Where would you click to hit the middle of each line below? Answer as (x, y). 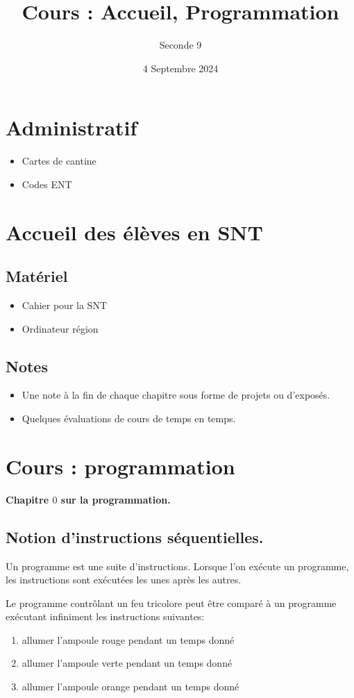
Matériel (37, 276)
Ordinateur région (60, 328)
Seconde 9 (180, 45)
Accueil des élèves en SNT (134, 232)
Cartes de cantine (59, 161)
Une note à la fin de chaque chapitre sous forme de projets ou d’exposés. (176, 395)
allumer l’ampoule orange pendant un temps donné (130, 687)
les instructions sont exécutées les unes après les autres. (124, 580)
